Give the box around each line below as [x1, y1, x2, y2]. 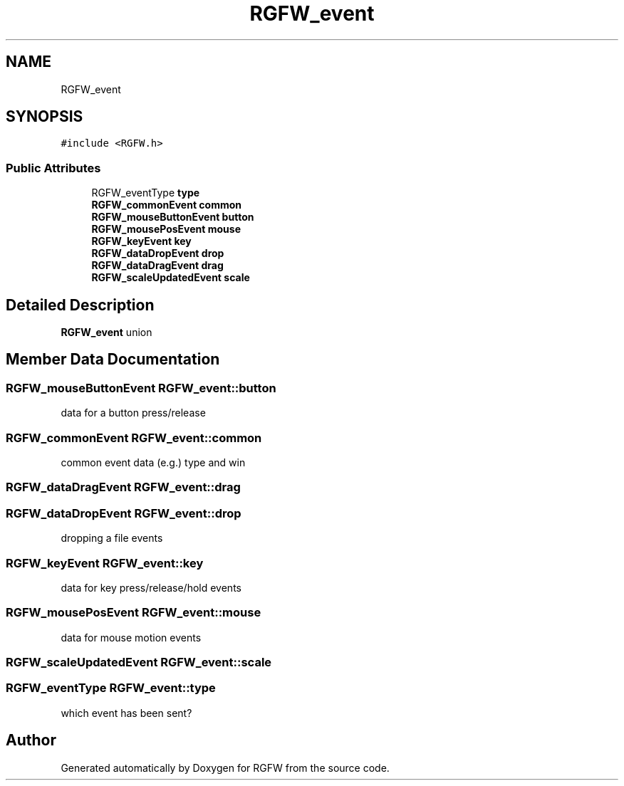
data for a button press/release [61, 407, 206, 419]
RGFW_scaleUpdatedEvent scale [91, 271, 250, 284]
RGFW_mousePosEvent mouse [91, 223, 241, 236]
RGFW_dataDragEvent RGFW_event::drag [6, 480, 241, 495]
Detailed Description [6, 295, 155, 314]
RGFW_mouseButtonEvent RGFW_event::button [6, 380, 276, 395]
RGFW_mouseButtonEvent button [91, 211, 254, 224]
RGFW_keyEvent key [91, 235, 192, 248]
